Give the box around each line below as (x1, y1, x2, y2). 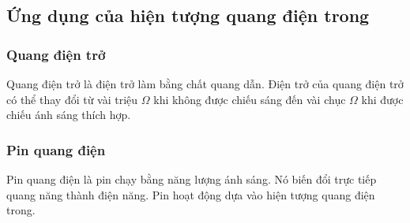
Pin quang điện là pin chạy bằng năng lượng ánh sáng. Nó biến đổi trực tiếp (6, 171, 377, 187)
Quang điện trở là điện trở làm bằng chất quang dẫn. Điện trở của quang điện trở (6, 76, 404, 91)
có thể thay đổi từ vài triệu (6, 91, 138, 107)
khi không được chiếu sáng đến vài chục (153, 91, 346, 107)
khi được (361, 91, 404, 107)
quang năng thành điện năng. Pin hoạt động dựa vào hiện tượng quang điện (6, 186, 375, 203)
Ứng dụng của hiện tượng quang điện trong (6, 3, 370, 28)
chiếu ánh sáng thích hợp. (6, 106, 131, 123)
